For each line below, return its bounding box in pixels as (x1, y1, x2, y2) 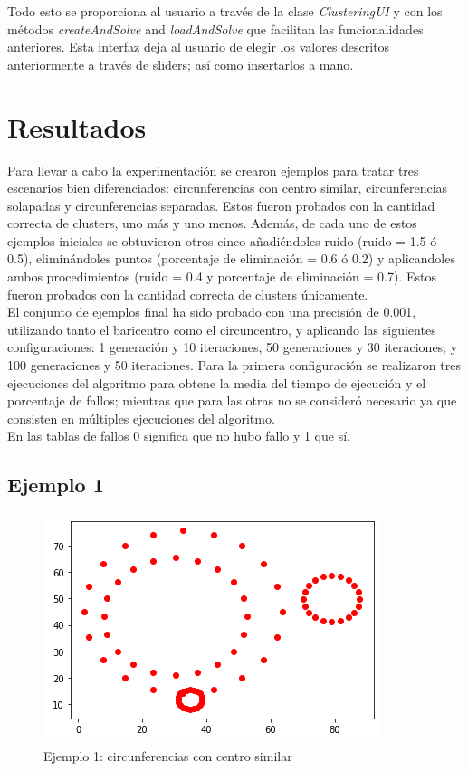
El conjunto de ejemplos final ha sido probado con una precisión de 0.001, (7, 302, 416, 321)
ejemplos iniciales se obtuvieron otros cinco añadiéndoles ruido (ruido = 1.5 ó (7, 231, 437, 250)
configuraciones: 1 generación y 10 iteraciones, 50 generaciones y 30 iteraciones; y (7, 338, 458, 357)
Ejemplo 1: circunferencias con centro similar (43, 746, 292, 765)
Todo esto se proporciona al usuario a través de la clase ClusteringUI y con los (7, 2, 443, 20)
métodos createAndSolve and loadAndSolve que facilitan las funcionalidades (7, 19, 424, 38)
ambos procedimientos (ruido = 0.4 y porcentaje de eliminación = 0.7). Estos (7, 267, 436, 286)
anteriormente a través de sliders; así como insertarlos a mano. (7, 54, 354, 73)
